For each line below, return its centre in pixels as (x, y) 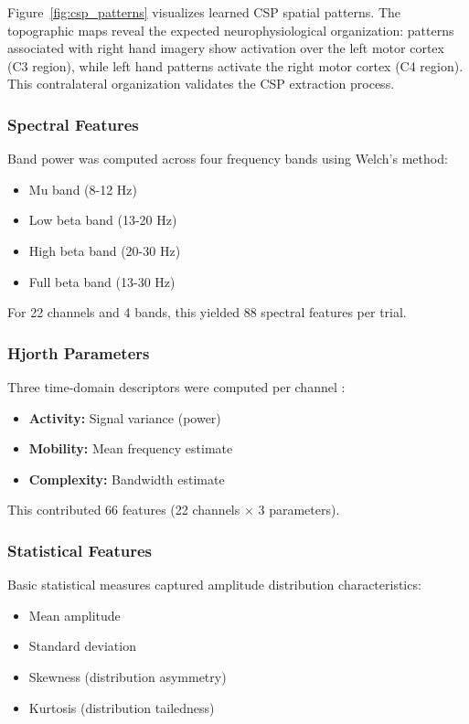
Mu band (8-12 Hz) (83, 189)
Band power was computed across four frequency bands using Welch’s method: (228, 159)
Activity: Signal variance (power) (125, 417)
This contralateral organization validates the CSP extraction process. (201, 84)
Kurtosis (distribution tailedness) (122, 707)
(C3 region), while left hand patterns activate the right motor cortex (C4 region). (235, 65)
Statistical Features (80, 550)
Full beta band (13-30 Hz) (102, 281)
